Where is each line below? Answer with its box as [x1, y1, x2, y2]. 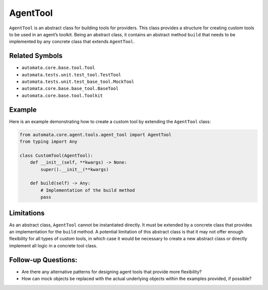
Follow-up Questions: [9, 256, 78, 264]
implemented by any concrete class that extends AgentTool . [9, 39, 135, 45]
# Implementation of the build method [40, 187, 135, 193]
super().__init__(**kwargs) [40, 166, 109, 172]
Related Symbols [9, 52, 63, 60]
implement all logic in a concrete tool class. [9, 242, 98, 248]
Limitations [9, 209, 45, 217]
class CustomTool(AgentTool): [19, 152, 93, 158]
